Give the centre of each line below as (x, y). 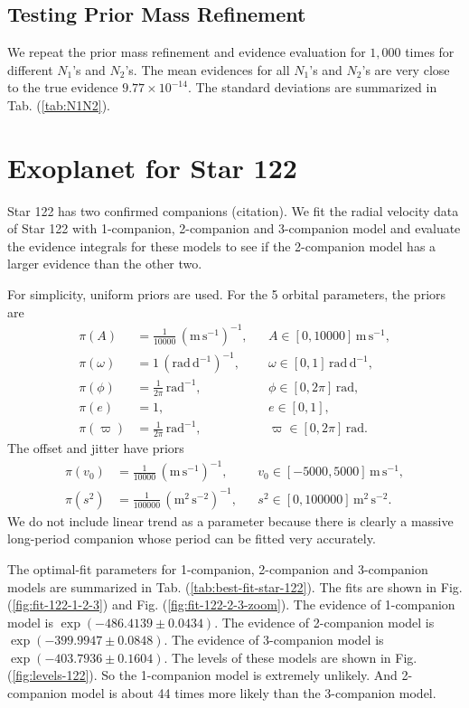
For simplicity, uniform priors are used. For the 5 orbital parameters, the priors (227, 294)
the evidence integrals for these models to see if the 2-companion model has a (222, 245)
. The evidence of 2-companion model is (324, 622)
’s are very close (406, 69)
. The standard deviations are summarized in (312, 87)
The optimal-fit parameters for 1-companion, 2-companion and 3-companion (218, 568)
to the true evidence (63, 87)
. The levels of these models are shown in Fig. (291, 657)
